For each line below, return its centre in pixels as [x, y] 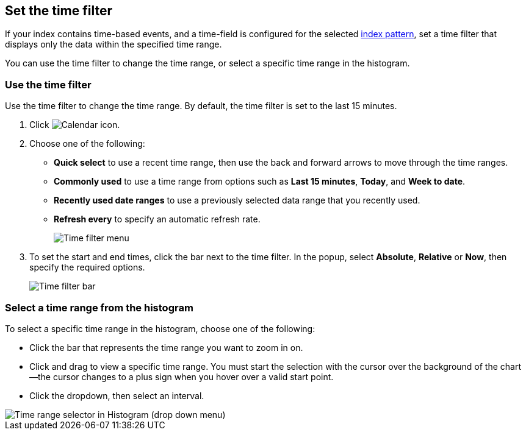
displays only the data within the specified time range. [113, 44]
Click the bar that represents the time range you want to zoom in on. [166, 347]
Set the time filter [59, 11]
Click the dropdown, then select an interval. [117, 395]
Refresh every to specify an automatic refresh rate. [157, 219]
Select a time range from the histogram [99, 307]
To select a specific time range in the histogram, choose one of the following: [160, 328]
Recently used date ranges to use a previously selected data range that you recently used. [237, 200]
